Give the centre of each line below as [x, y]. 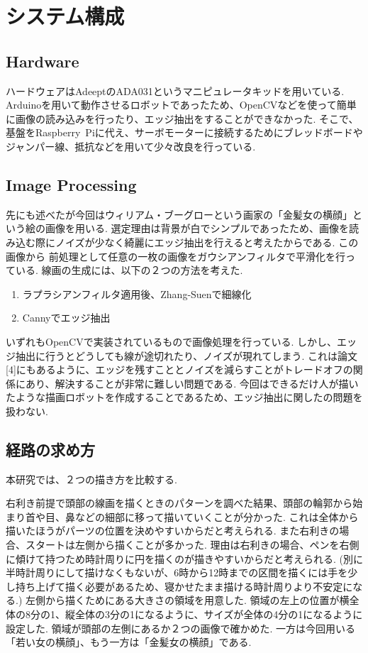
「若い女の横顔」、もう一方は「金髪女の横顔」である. [129, 642]
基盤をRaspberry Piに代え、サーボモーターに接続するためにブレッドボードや [184, 132]
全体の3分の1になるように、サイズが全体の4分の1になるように [219, 614]
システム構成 [65, 16]
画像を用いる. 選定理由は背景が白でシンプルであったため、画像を [197, 228]
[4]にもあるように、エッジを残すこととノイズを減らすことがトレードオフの [179, 369]
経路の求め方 [50, 449]
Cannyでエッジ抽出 [66, 318]
